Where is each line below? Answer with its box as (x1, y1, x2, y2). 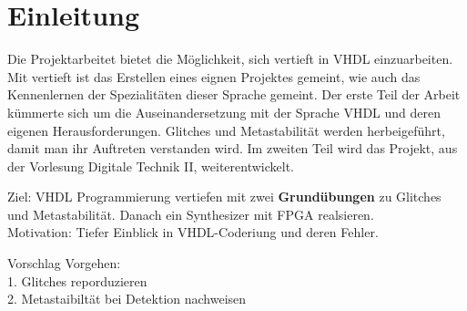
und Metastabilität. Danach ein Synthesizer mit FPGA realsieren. (7, 204, 374, 223)
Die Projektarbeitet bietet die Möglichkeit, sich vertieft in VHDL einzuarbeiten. (7, 49, 453, 68)
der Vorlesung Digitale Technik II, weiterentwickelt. (7, 156, 294, 175)
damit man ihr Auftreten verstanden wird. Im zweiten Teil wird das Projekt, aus (7, 139, 458, 158)
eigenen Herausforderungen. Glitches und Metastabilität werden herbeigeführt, (7, 120, 445, 140)
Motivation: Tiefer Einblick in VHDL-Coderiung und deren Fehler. (7, 223, 379, 242)
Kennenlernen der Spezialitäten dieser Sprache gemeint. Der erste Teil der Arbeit (7, 85, 461, 104)
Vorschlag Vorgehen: (7, 254, 121, 273)
